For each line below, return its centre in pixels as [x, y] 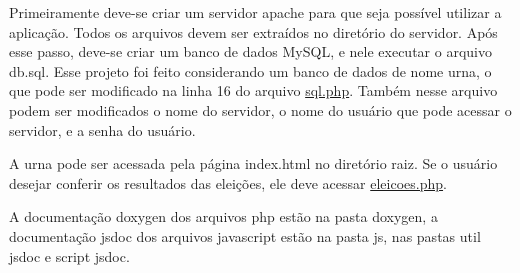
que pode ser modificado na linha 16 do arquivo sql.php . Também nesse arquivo [253, 90]
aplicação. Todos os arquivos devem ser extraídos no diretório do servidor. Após [253, 31]
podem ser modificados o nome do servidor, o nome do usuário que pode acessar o [260, 109]
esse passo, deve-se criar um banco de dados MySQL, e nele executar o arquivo [250, 51]
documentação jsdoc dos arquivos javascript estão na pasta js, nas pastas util [245, 235]
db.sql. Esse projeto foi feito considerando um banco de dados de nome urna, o [250, 70]
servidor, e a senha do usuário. [102, 129]
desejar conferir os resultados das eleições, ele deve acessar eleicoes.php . [228, 182]
